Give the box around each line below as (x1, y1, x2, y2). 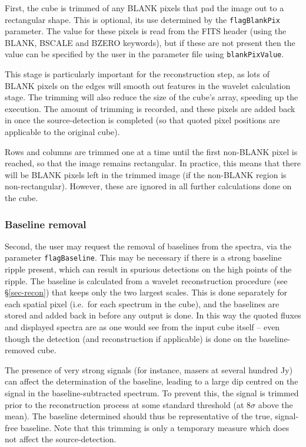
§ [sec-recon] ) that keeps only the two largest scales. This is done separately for (5, 286, 287, 298)
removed (5, 344, 35, 356)
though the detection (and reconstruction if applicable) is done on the (5, 332, 257, 344)
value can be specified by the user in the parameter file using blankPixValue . (5, 48, 284, 60)
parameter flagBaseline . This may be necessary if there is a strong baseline (5, 251, 282, 264)
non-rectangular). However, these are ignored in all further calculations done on (5, 180, 292, 192)
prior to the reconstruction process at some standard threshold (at (5, 398, 244, 410)
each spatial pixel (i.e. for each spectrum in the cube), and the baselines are (5, 297, 280, 310)
